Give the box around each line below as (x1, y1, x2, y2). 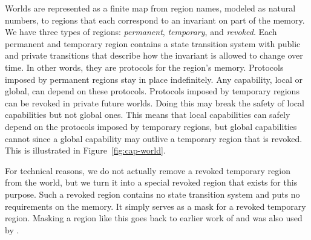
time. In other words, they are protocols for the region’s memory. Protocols (5, 60, 284, 73)
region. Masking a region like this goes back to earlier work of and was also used (5, 212, 303, 224)
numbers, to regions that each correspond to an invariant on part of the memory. (5, 13, 305, 26)
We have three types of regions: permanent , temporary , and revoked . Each (5, 25, 277, 38)
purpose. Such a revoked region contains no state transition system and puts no (5, 187, 300, 200)
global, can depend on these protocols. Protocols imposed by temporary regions (5, 85, 300, 97)
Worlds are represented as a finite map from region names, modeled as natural (5, 2, 296, 14)
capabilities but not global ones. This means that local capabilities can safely (5, 108, 290, 121)
